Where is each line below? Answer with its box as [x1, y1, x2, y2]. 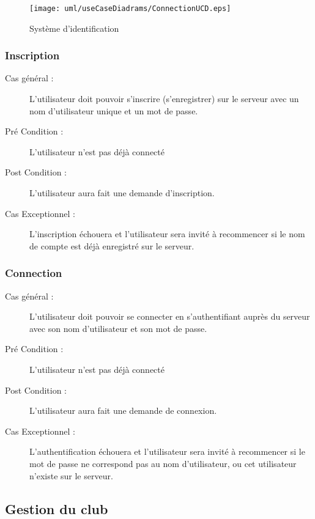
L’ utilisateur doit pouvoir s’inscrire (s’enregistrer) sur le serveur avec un [29, 92, 299, 105]
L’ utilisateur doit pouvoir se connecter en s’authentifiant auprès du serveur [29, 310, 310, 323]
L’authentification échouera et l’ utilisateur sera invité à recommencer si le [29, 445, 305, 458]
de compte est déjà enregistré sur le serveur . [29, 239, 195, 252]
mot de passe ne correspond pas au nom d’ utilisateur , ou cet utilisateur [29, 457, 297, 469]
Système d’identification [29, 21, 119, 34]
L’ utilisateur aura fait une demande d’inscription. [29, 186, 215, 199]
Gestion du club [5, 499, 108, 518]
